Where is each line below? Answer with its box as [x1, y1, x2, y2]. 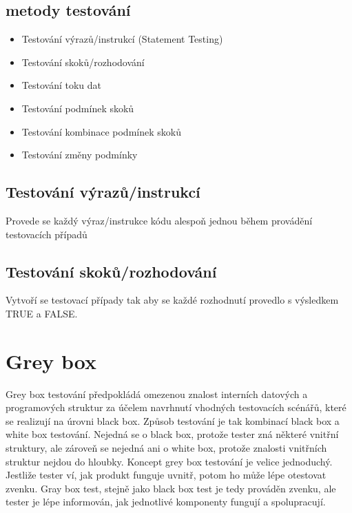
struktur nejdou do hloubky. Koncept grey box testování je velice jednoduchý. [6, 454, 333, 468]
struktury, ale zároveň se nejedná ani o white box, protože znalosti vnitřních [6, 441, 327, 455]
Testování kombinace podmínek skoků [21, 124, 181, 138]
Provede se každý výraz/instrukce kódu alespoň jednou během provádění [6, 213, 313, 227]
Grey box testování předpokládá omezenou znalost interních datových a [6, 386, 308, 401]
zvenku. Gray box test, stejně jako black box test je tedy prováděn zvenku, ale [6, 481, 336, 495]
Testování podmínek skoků [21, 101, 134, 115]
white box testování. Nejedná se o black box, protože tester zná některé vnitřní [6, 427, 339, 441]
